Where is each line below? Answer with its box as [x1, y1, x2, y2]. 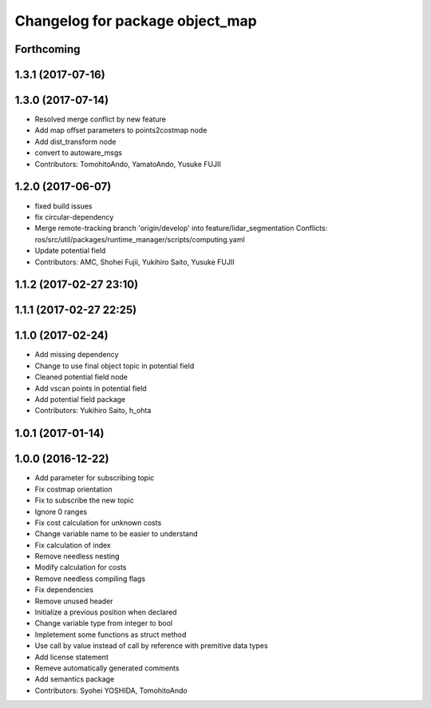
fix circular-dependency [34, 212, 114, 221]
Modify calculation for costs [34, 563, 127, 572]
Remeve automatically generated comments [34, 663, 180, 673]
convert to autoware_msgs [34, 148, 123, 157]
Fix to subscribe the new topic [34, 495, 135, 505]
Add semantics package [34, 674, 115, 684]
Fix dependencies [34, 585, 93, 595]
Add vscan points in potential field [34, 384, 147, 393]
